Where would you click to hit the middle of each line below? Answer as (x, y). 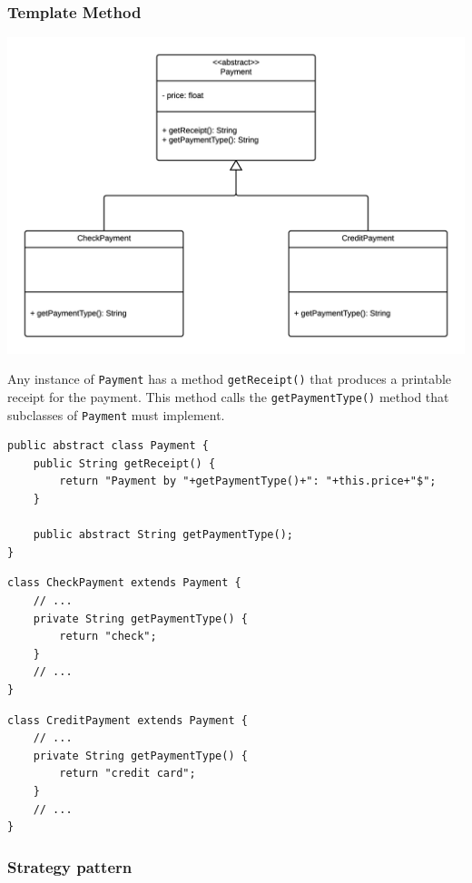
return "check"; (108, 637)
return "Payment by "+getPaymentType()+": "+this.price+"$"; (248, 481)
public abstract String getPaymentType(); (163, 535)
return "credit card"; (128, 774)
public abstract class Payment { (108, 446)
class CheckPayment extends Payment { (124, 583)
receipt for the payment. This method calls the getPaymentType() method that (228, 396)
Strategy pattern (70, 866)
